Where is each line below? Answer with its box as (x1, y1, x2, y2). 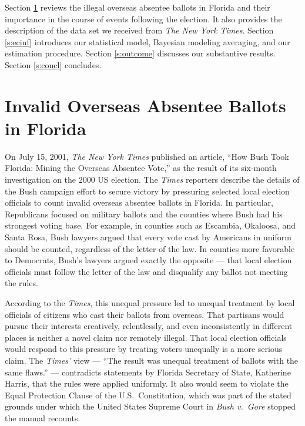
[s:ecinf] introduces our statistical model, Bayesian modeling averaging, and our (5, 35, 290, 48)
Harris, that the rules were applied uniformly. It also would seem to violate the (5, 377, 289, 390)
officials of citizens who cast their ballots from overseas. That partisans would (5, 308, 284, 320)
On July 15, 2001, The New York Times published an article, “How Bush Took (5, 150, 289, 162)
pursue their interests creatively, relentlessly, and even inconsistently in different (5, 320, 293, 332)
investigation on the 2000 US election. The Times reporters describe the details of (5, 173, 300, 186)
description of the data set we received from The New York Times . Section (5, 24, 274, 36)
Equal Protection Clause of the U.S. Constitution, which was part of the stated (5, 388, 291, 401)
